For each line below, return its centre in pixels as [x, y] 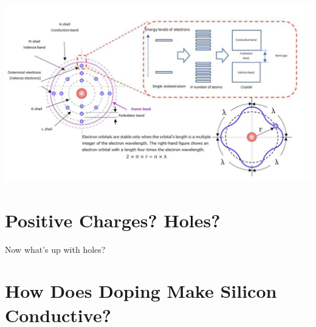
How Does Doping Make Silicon [141, 291]
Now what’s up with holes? [55, 249]
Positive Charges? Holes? [113, 220]
